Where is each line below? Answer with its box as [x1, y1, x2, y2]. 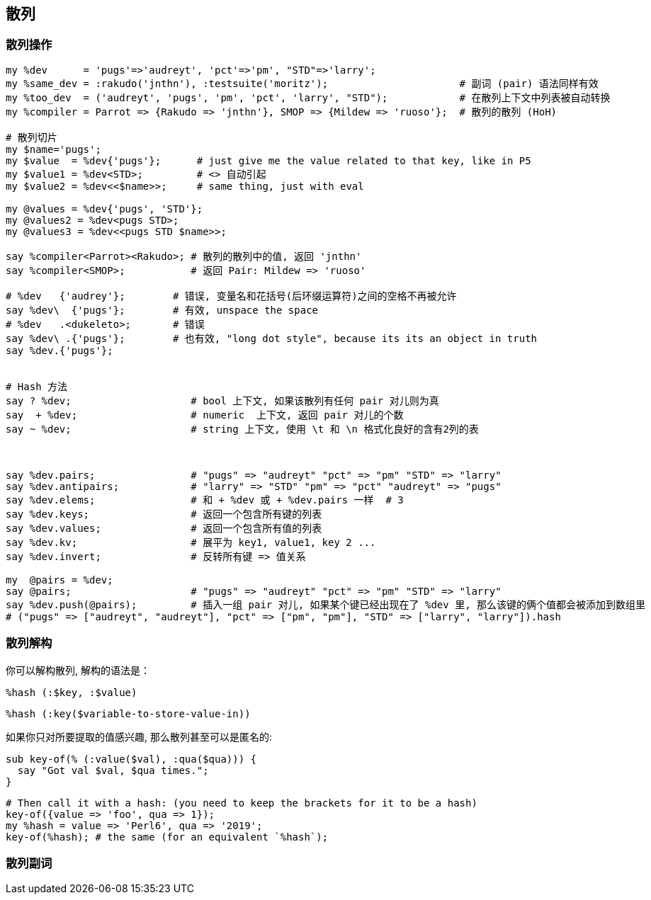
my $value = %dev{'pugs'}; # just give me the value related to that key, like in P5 [6, 154, 531, 166]
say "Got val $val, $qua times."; [17, 764, 209, 776]
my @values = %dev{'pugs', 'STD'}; [6, 203, 203, 215]
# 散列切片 [6, 131, 57, 143]
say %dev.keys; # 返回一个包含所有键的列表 [6, 508, 322, 520]
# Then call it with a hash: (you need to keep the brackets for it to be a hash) [6, 797, 477, 809]
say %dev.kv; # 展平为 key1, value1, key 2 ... [6, 536, 376, 548]
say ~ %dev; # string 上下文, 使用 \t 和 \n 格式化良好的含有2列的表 [6, 423, 479, 435]
